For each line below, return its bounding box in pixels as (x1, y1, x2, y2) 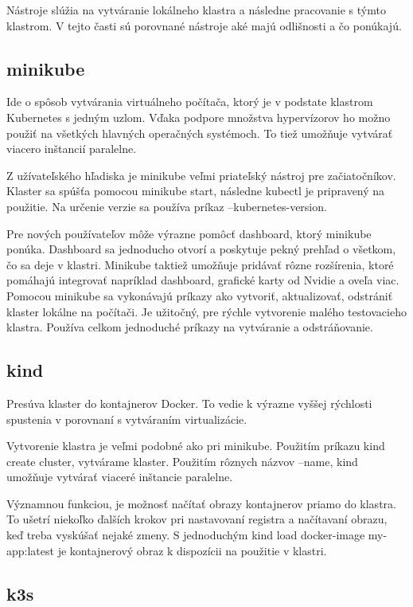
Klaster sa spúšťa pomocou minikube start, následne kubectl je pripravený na (6, 182, 385, 199)
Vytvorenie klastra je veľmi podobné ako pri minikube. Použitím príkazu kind (6, 437, 385, 454)
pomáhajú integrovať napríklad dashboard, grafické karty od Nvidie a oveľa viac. (6, 272, 399, 288)
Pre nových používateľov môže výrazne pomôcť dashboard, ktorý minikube (6, 225, 372, 241)
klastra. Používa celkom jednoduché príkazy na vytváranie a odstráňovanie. (6, 319, 373, 335)
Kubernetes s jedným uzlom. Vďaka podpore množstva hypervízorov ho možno (6, 108, 391, 125)
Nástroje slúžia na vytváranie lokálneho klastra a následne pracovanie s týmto (6, 2, 386, 18)
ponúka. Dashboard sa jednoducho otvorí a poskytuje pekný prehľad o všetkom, (6, 241, 396, 257)
